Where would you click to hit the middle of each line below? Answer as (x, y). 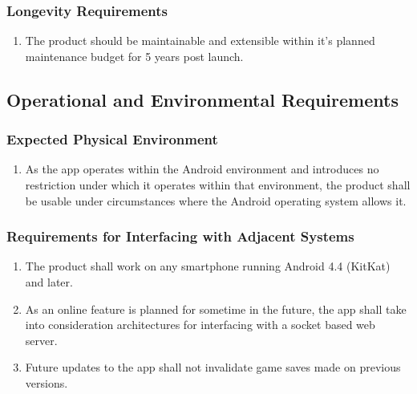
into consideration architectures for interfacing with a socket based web (200, 325)
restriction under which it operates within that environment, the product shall (218, 185)
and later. (49, 282)
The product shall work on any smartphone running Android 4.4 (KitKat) (208, 266)
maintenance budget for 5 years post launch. (134, 56)
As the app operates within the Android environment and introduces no (202, 169)
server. (41, 340)
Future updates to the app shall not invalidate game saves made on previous (213, 367)
